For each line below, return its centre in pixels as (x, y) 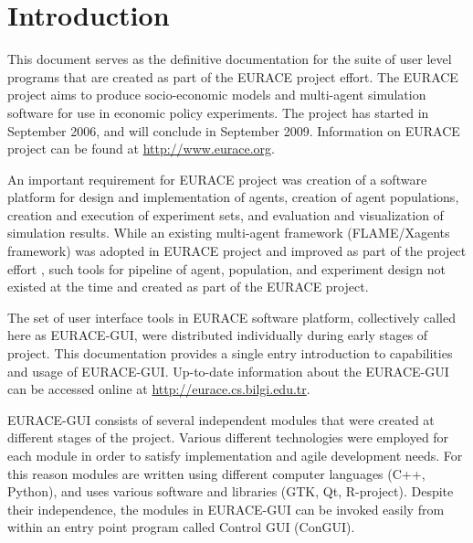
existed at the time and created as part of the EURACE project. (188, 287)
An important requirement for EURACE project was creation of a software (217, 179)
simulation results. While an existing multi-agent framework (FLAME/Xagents (229, 233)
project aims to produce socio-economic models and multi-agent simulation (217, 95)
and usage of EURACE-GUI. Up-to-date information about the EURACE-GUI (228, 371)
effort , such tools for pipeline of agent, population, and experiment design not (226, 268)
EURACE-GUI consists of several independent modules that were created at (221, 419)
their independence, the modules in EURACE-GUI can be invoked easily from (226, 509)
